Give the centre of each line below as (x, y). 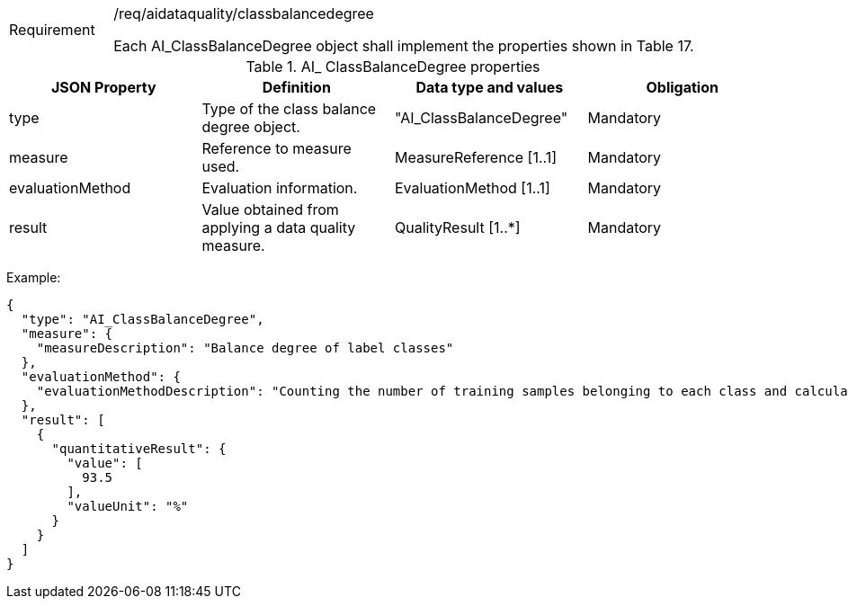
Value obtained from (270, 209)
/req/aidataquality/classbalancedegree (244, 13)
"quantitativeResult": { (139, 449)
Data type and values (490, 87)
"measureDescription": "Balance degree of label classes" (245, 348)
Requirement (52, 30)
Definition (296, 87)
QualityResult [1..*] (458, 227)
